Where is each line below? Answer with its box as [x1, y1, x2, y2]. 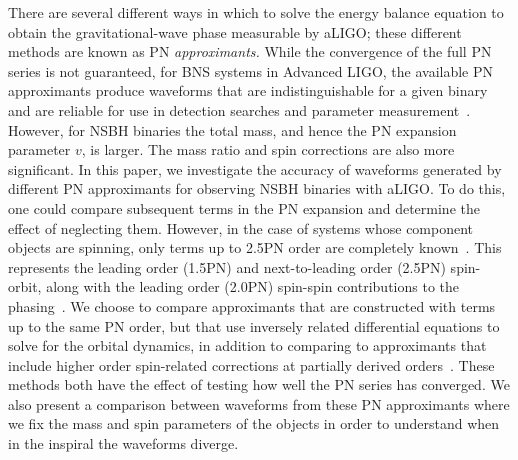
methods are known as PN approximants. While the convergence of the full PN [8, 41, 492, 62]
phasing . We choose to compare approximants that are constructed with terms [8, 295, 496, 316]
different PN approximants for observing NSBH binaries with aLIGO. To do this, [8, 178, 506, 199]
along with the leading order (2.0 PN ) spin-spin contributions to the [46, 276, 460, 297]
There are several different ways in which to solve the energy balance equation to [8, 2, 504, 22]
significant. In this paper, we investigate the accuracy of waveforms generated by [8, 158, 502, 179]
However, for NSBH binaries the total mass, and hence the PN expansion [8, 119, 457, 140]
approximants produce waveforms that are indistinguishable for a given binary [8, 80, 488, 101]
